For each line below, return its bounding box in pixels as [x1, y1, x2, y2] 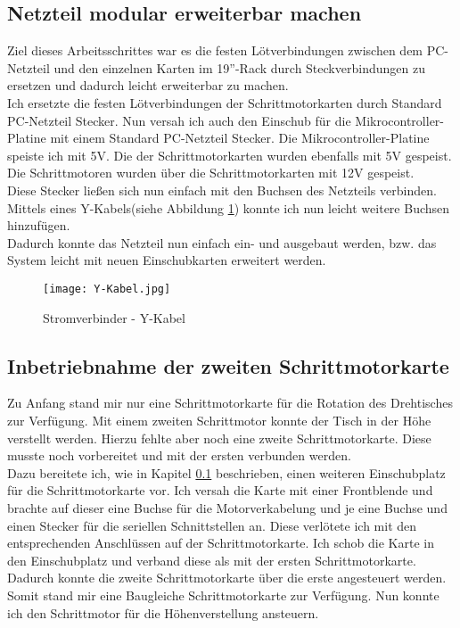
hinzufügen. [7, 216, 70, 235]
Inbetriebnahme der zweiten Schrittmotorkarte [7, 351, 449, 379]
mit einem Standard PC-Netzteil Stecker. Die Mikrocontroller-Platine [50, 128, 430, 147]
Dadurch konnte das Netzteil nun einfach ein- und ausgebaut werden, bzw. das [7, 233, 437, 252]
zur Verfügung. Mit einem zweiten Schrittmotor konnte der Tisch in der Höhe [7, 410, 431, 429]
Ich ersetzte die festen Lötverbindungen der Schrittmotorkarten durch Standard [7, 93, 442, 112]
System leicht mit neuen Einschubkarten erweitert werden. [7, 251, 326, 269]
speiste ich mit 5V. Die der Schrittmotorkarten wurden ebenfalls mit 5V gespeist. [7, 145, 452, 164]
